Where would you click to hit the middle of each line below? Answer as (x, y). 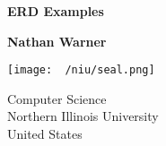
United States (45, 134)
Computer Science (57, 98)
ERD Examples (56, 11)
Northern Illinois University (83, 116)
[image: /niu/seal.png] (81, 70)
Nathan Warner (57, 41)
